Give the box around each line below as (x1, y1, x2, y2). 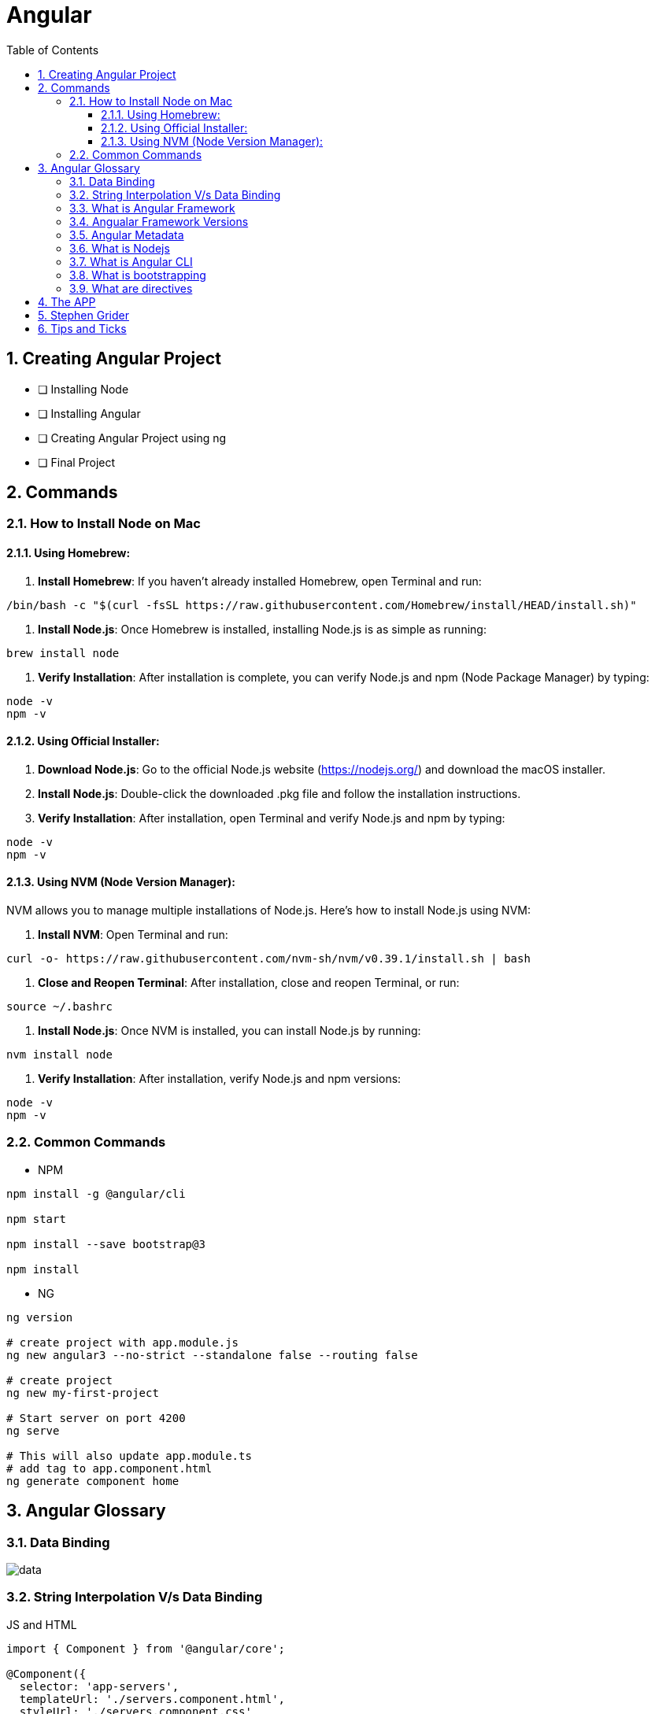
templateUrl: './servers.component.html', (19, 1692, 286, 1705)
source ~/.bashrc (6, 1000, 113, 1014)
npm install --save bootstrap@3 (6, 1237, 205, 1250)
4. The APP (38, 294, 96, 308)
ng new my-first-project (6, 1386, 159, 1399)
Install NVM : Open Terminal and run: (38, 928, 228, 942)
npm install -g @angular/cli (6, 1187, 186, 1200)
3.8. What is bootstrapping (69, 268, 206, 282)
